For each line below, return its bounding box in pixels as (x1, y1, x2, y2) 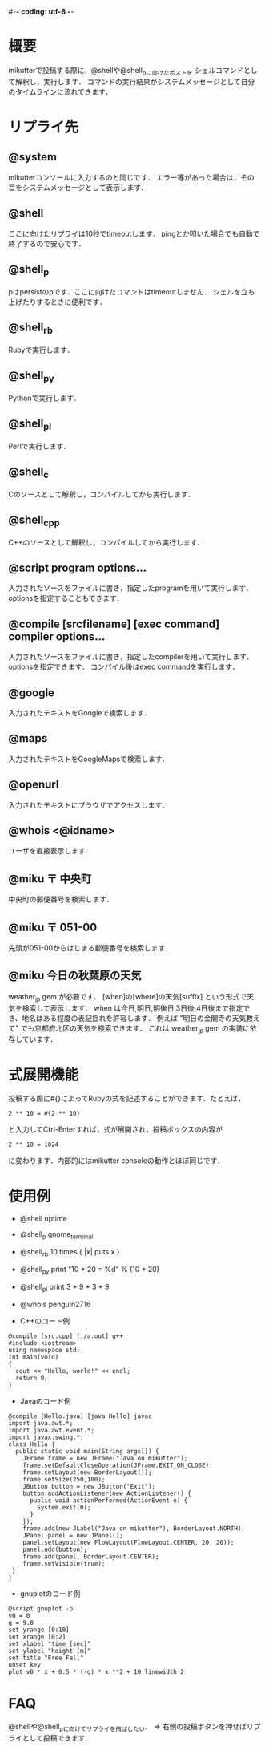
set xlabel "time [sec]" (8, 1639, 91, 1647)
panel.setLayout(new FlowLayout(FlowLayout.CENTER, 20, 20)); (22, 1538, 235, 1546)
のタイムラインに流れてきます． (8, 87, 113, 96)
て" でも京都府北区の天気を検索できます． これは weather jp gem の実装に (8, 1023, 251, 1035)
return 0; (15, 1374, 48, 1382)
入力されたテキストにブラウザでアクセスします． (8, 800, 170, 809)
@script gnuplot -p (8, 1604, 74, 1613)
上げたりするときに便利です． (8, 297, 106, 306)
